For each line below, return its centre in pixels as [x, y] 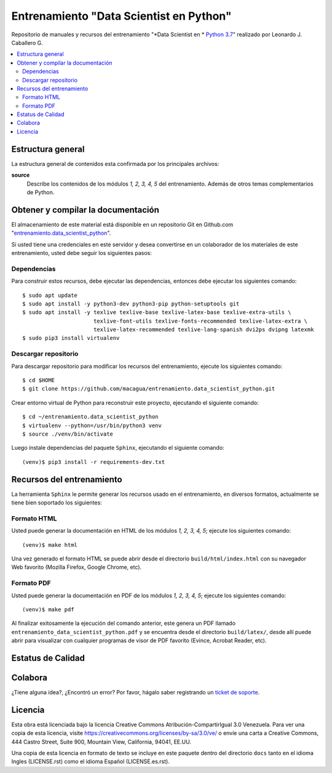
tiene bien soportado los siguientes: [57, 503]
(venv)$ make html [50, 545]
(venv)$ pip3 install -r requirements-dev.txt [94, 462]
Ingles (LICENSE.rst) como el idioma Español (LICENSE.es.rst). [91, 761]
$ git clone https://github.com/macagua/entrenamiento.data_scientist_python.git [149, 389]
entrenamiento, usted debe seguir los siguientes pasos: [81, 253]
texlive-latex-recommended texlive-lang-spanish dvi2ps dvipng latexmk [204, 330]
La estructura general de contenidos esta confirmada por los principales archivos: [115, 163]
